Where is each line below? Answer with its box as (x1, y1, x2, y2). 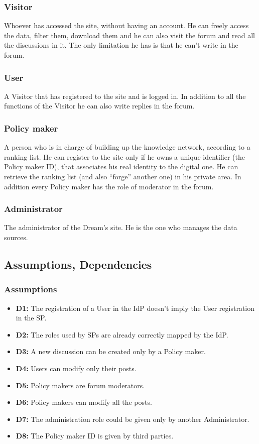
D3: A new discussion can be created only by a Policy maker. (16, 346, 206, 357)
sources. (4, 232, 28, 242)
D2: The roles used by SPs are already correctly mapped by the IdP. (16, 329, 228, 340)
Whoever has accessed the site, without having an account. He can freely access (4, 20, 249, 31)
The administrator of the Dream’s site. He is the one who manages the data (4, 222, 237, 233)
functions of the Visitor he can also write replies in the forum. (4, 100, 195, 111)
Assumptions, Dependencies (4, 256, 152, 272)
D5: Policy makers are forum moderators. (16, 380, 145, 390)
